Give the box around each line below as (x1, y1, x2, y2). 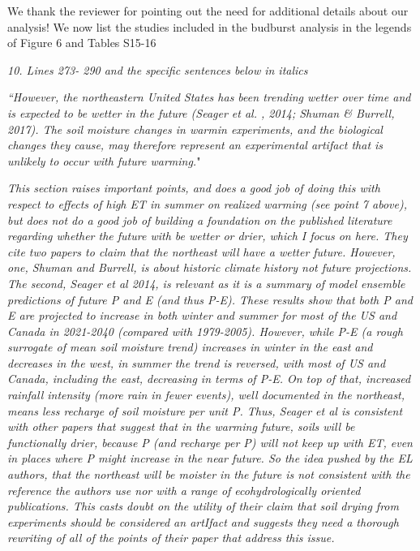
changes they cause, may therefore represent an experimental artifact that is (7, 136, 384, 153)
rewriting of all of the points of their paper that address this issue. (7, 529, 335, 546)
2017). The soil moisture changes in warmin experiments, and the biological (7, 120, 383, 137)
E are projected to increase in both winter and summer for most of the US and (7, 307, 397, 324)
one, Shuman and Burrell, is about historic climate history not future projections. (7, 259, 412, 276)
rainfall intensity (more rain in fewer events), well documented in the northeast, (7, 386, 405, 403)
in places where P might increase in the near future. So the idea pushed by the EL (7, 450, 413, 467)
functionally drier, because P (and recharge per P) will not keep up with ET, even (7, 433, 413, 450)
